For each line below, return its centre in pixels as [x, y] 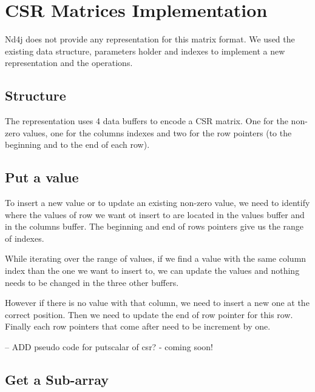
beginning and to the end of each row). [77, 145]
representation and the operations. [69, 63]
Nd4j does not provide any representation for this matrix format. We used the [150, 39]
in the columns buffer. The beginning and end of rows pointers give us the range [154, 226]
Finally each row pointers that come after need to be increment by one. [138, 326]
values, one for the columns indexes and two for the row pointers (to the [157, 132]
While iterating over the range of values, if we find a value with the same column [156, 258]
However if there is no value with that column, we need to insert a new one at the [157, 303]
